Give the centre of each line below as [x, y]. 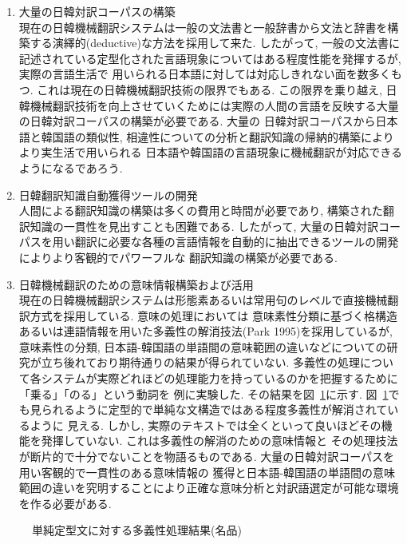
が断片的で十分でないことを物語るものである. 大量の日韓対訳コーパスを [207, 457]
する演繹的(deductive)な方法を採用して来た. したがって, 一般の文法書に [215, 43]
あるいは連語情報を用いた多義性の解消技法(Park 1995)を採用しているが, [205, 331]
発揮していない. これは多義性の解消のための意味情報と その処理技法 [219, 441]
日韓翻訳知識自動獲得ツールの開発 [108, 195]
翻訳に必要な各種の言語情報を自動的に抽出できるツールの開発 [237, 242]
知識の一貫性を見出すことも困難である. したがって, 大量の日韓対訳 [204, 226]
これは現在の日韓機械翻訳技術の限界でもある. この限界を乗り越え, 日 [217, 89]
